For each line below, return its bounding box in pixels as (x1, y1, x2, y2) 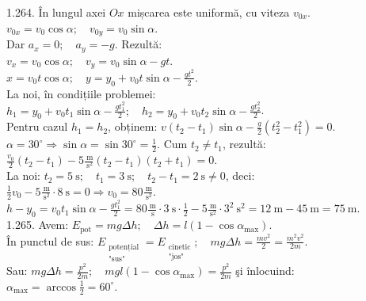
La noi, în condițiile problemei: (6, 85, 156, 101)
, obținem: (108, 118, 158, 135)
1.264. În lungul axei (6, 4, 106, 20)
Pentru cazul (6, 118, 68, 135)
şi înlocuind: (235, 262, 295, 279)
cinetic (168, 242, 191, 251)
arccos (46, 281, 76, 293)
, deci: (225, 167, 255, 184)
